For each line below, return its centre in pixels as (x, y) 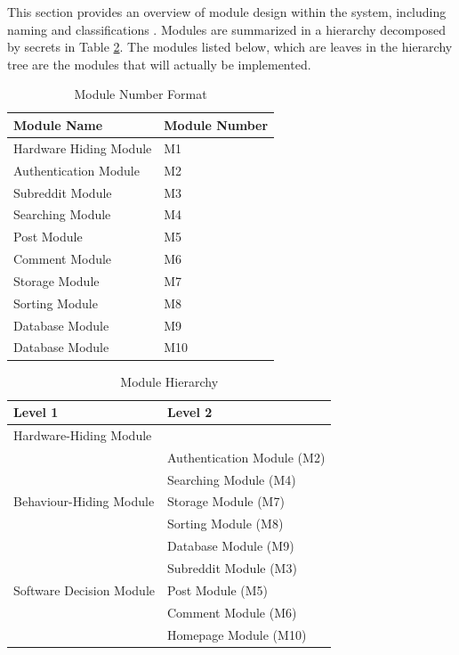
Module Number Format (141, 94)
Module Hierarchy (169, 381)
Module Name (58, 124)
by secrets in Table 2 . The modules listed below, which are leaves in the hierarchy (230, 47)
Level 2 (189, 412)
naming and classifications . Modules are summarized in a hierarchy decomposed (226, 29)
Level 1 (36, 412)
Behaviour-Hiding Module (84, 501)
